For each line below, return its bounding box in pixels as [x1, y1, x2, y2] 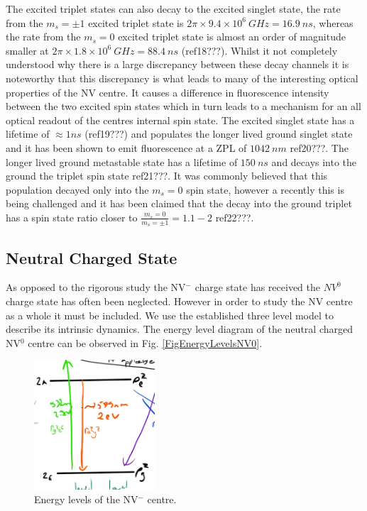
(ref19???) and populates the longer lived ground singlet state [84, 126, 353, 141]
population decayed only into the [6, 182, 149, 197]
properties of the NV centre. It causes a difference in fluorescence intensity [6, 84, 329, 99]
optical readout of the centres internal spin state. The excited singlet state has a [6, 112, 355, 127]
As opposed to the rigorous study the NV [6, 280, 186, 295]
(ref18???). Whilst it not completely [181, 43, 338, 57]
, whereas [312, 15, 354, 30]
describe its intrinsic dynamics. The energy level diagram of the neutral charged [6, 322, 353, 336]
